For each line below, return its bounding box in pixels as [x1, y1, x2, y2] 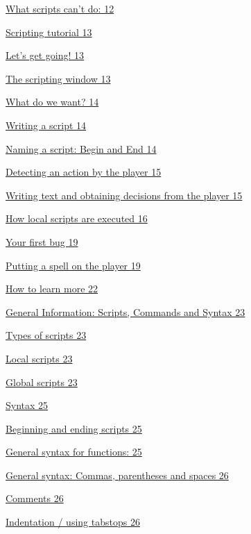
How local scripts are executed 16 [6, 211, 148, 226]
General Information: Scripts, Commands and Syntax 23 [6, 304, 245, 319]
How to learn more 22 [6, 281, 98, 296]
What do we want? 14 [6, 94, 99, 109]
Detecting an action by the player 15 [6, 165, 162, 179]
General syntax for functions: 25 [6, 444, 142, 459]
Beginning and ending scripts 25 [6, 421, 142, 435]
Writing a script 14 [6, 117, 87, 132]
